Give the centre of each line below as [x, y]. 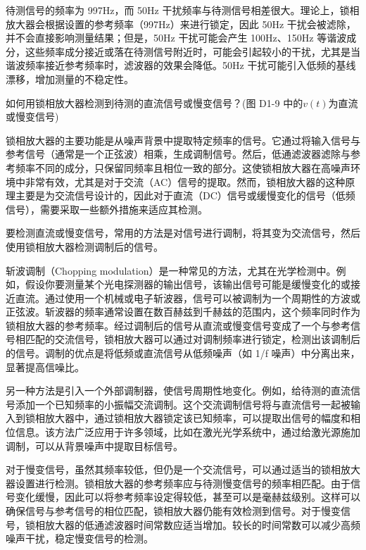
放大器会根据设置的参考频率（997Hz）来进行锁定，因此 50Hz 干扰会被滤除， [181, 24]
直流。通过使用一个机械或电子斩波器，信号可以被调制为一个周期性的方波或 [188, 298]
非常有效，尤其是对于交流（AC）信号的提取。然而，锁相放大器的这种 [185, 181]
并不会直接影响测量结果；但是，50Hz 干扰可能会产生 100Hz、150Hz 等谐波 [176, 38]
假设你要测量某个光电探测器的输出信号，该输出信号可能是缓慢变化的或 [188, 284]
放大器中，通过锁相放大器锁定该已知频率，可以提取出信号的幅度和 [197, 418]
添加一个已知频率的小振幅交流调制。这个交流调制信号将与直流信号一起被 [183, 404]
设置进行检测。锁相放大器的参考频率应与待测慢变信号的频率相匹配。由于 [183, 483]
